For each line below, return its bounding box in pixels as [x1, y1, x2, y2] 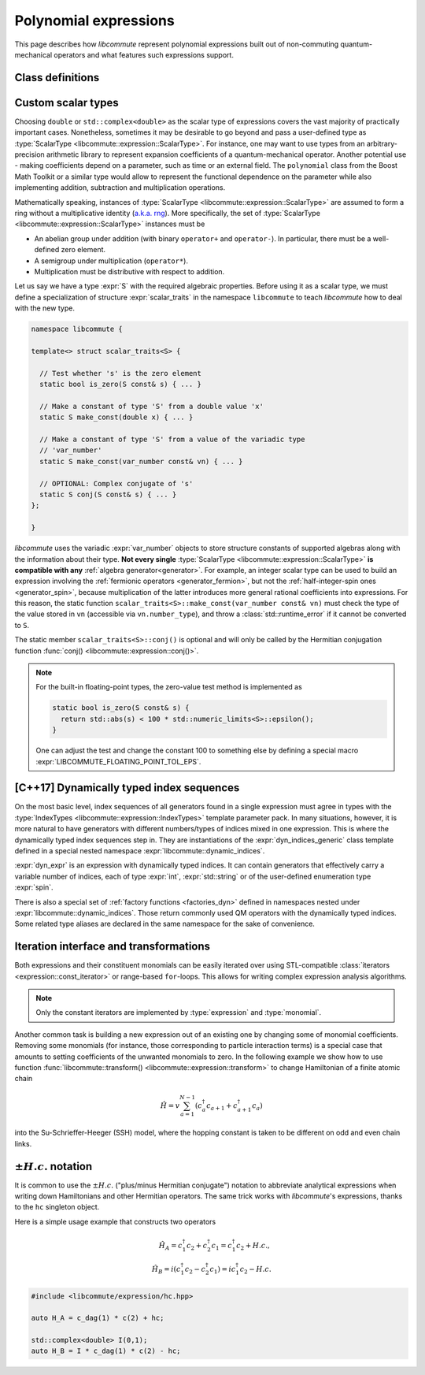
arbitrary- [366, 139, 397, 148]
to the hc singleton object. [14, 1202, 100, 1212]
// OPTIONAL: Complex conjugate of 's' [39, 479, 194, 488]
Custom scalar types [14, 95, 120, 110]
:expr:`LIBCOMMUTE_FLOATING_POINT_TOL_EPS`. [35, 756, 201, 766]
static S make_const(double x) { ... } [39, 413, 194, 422]
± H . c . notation [14, 1159, 93, 1173]
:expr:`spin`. [14, 883, 54, 892]
